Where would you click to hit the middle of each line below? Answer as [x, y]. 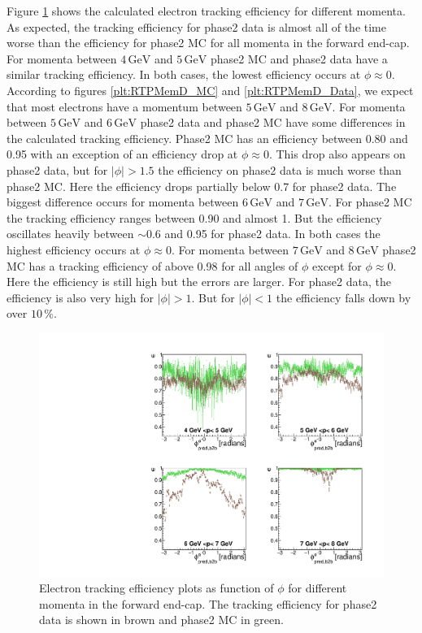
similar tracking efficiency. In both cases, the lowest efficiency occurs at [184, 74]
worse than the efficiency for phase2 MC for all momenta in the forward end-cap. [208, 43]
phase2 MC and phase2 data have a [299, 58]
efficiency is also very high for [80, 297]
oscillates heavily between [70, 234]
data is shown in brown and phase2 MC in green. [161, 620]
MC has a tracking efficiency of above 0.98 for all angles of [152, 265]
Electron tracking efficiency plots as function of [157, 588]
